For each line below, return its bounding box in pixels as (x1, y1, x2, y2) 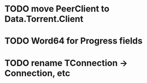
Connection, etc (4, 68, 71, 79)
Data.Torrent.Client (4, 13, 84, 24)
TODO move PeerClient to (4, 3, 110, 14)
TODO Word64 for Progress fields (4, 36, 143, 47)
